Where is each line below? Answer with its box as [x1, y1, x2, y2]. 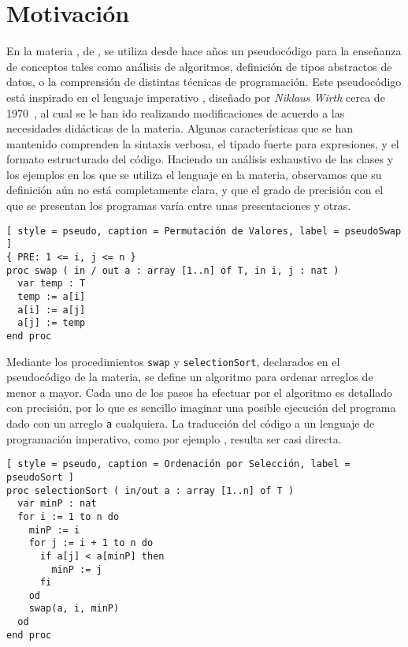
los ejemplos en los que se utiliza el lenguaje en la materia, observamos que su [6, 166, 382, 182]
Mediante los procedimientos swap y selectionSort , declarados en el [6, 353, 340, 369]
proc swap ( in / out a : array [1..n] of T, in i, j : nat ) [6, 264, 339, 276]
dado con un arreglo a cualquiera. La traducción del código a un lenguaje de [6, 415, 375, 431]
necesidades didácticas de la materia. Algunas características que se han [6, 120, 354, 137]
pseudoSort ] [6, 471, 74, 483]
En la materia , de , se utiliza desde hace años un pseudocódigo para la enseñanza [6, 43, 402, 59]
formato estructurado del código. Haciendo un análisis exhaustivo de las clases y [6, 151, 394, 167]
